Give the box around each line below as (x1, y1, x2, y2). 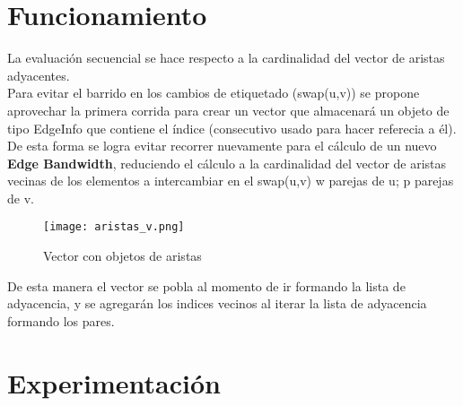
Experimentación (7, 364, 221, 401)
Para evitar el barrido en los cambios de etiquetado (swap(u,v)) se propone (7, 83, 420, 102)
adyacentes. (7, 65, 70, 84)
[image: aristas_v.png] (43, 220, 185, 234)
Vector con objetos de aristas (43, 246, 202, 265)
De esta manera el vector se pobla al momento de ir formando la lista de (7, 276, 406, 295)
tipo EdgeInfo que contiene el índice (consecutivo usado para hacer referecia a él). (7, 118, 457, 137)
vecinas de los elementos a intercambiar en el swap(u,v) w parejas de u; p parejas (7, 171, 454, 190)
